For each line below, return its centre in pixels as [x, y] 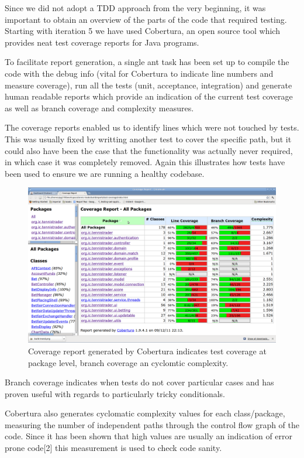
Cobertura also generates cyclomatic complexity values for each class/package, [145, 413]
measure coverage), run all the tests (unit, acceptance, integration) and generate [148, 85]
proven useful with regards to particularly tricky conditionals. [115, 393]
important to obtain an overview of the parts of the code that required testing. [146, 19]
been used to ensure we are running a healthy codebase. [105, 173]
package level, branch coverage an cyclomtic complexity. [128, 362]
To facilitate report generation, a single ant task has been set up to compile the [147, 62]
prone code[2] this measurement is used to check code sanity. [113, 448]
